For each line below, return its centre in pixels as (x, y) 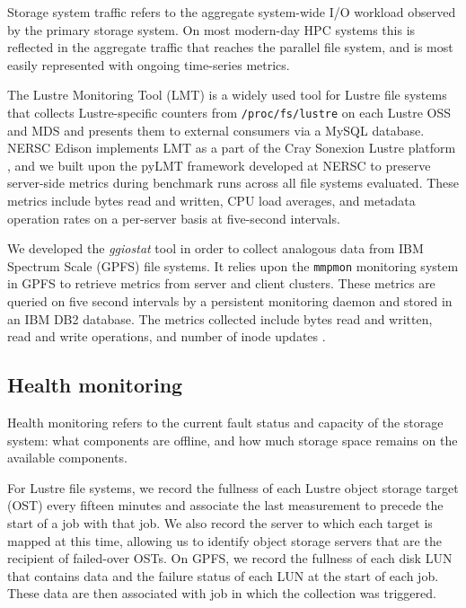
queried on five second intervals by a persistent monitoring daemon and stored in (230, 301)
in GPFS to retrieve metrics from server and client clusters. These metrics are (221, 283)
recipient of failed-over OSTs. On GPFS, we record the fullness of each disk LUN (230, 558)
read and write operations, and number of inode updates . (167, 336)
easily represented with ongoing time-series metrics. (149, 64)
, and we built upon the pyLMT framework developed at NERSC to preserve (219, 165)
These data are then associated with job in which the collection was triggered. (222, 593)
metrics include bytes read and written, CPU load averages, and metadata (211, 200)
